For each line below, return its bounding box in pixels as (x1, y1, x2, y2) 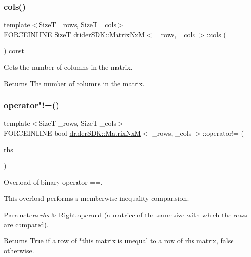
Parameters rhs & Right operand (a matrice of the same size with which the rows (4, 209, 247, 219)
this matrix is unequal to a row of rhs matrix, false (82, 236, 234, 246)
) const (4, 45, 25, 56)
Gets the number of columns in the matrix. (4, 62, 133, 72)
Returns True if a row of (4, 236, 77, 246)
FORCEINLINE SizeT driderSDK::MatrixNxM (4, 29, 145, 39)
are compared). (4, 219, 49, 229)
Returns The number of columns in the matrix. (4, 78, 145, 88)
